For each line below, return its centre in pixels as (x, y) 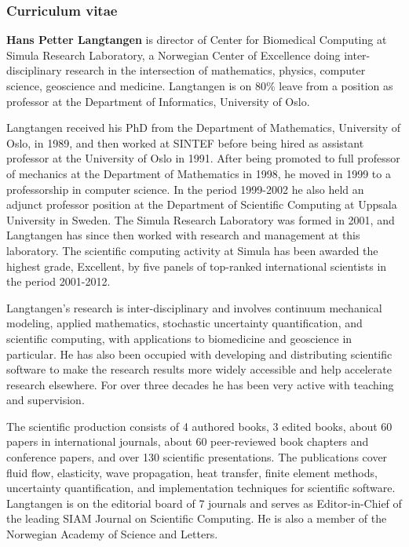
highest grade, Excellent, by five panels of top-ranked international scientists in (197, 266)
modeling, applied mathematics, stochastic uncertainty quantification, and (184, 323)
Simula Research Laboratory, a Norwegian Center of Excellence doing (173, 55)
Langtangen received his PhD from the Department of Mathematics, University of (204, 128)
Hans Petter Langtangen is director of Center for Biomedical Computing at (197, 40)
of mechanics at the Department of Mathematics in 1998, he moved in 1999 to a (199, 173)
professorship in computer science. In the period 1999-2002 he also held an (185, 189)
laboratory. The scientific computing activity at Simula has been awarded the (192, 250)
